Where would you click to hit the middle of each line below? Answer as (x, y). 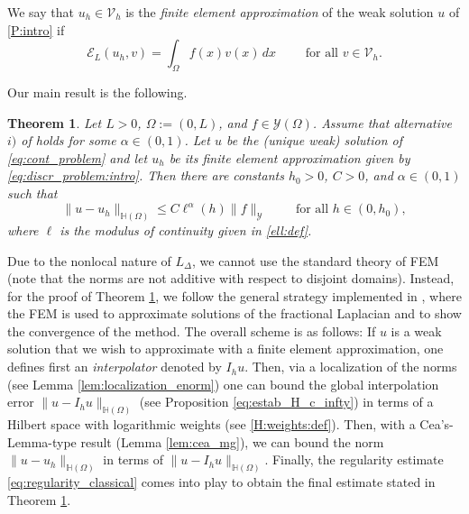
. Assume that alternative (382, 122)
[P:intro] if (36, 29)
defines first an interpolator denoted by (115, 367)
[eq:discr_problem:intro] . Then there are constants (146, 175)
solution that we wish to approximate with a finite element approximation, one (225, 349)
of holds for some (69, 140)
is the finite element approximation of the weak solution (280, 12)
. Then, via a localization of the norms (351, 367)
